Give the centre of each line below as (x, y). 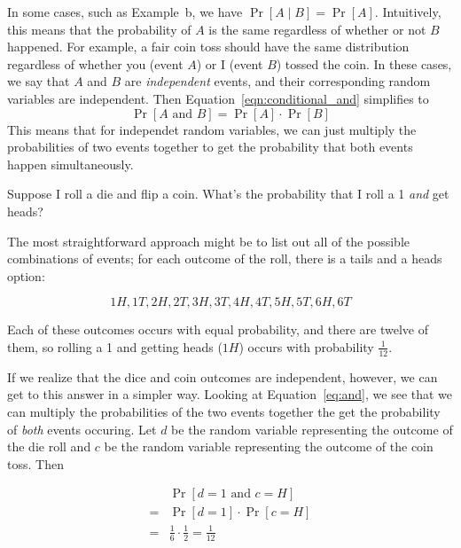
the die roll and (49, 446)
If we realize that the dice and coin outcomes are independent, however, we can (223, 376)
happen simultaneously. (70, 164)
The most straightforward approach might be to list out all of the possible (208, 241)
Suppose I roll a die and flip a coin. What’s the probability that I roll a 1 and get (228, 194)
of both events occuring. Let (82, 429)
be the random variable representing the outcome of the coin (269, 446)
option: (26, 275)
